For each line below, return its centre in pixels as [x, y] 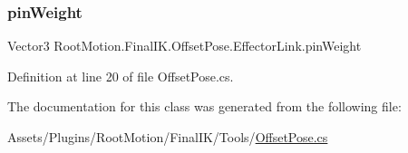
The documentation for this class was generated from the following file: [204, 106]
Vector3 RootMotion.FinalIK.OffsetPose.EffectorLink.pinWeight [185, 46]
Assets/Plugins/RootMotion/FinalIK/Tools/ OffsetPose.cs [168, 137]
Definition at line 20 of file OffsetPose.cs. [121, 76]
